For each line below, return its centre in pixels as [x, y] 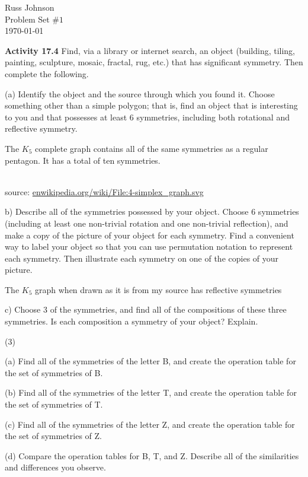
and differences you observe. [55, 467]
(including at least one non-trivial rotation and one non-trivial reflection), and [147, 223]
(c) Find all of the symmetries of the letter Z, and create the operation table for [150, 424]
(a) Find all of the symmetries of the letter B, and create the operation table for [150, 361]
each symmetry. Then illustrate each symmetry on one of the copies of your [142, 258]
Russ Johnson [30, 7]
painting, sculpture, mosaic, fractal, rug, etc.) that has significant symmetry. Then [154, 62]
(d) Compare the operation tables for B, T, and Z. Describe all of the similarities [152, 455]
